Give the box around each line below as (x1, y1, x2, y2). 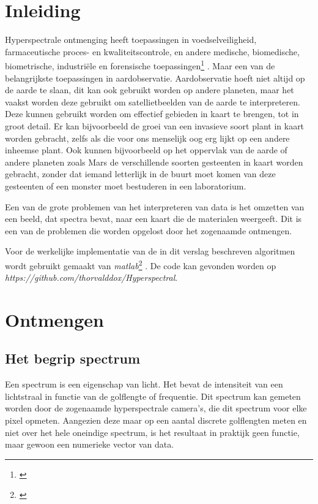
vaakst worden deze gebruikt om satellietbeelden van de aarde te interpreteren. (5, 95, 300, 108)
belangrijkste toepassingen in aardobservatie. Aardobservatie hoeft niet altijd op (5, 71, 305, 84)
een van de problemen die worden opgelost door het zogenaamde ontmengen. (5, 224, 292, 237)
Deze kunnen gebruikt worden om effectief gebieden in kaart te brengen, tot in (5, 107, 299, 120)
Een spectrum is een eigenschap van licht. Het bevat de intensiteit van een (5, 378, 283, 391)
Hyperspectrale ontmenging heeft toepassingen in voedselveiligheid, (5, 33, 257, 46)
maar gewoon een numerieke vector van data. (5, 438, 174, 451)
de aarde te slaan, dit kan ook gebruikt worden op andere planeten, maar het (5, 83, 294, 96)
